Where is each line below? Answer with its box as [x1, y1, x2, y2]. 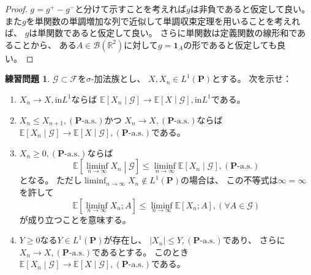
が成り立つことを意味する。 [19, 213, 131, 226]
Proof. [5, 2, 28, 15]
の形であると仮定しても [183, 38, 277, 51]
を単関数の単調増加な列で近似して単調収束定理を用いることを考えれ [26, 14, 301, 27]
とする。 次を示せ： [212, 72, 292, 85]
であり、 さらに [222, 233, 285, 246]
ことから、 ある [13, 38, 77, 51]
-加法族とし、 [91, 72, 146, 85]
